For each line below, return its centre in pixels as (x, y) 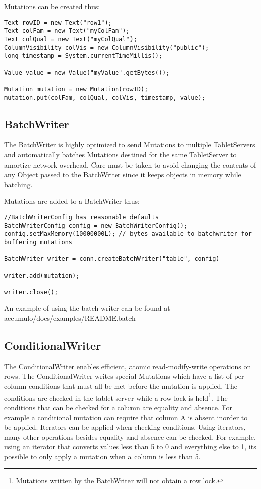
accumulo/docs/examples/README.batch (70, 318)
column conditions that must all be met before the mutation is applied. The (121, 386)
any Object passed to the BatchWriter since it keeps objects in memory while (123, 174)
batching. (18, 184)
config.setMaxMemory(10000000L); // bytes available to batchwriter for (128, 234)
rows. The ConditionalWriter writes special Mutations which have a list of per (124, 376)
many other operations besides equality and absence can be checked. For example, (130, 437)
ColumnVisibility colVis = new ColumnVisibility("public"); (107, 47)
